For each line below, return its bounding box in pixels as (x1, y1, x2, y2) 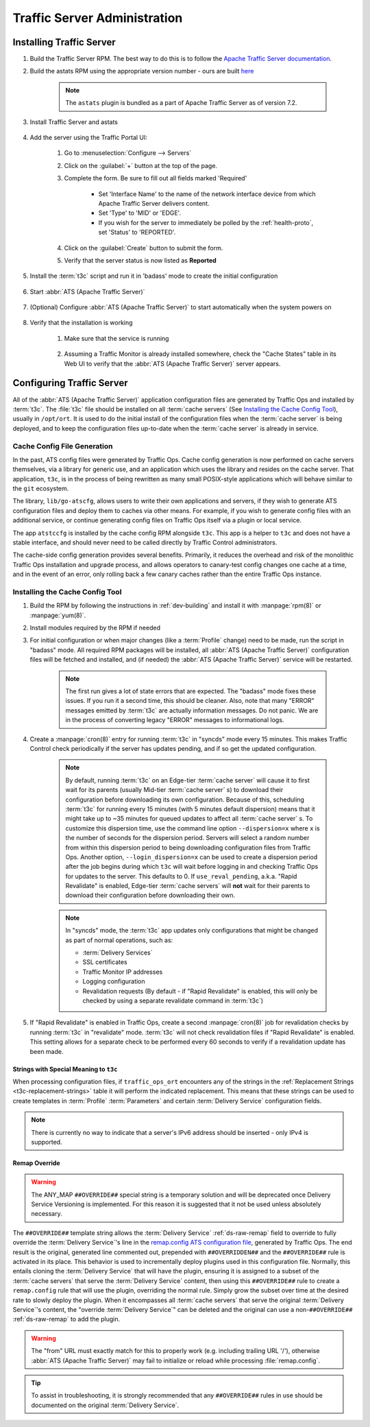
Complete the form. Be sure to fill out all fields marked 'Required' (64, 174, 247, 182)
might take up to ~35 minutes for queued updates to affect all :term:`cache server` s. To (65, 815, 313, 823)
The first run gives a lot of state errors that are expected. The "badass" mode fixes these (65, 687, 317, 695)
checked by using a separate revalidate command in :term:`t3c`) (82, 996, 264, 1005)
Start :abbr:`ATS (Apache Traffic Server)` (29, 287, 145, 296)
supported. (31, 1138, 62, 1146)
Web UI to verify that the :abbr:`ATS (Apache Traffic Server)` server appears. (64, 359, 281, 368)
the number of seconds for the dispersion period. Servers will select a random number (65, 834, 310, 842)
